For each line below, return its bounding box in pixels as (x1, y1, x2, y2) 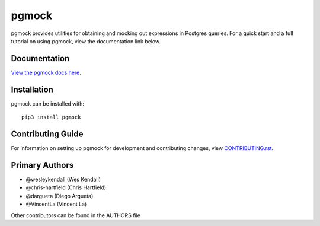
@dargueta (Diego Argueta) (25, 192, 94, 199)
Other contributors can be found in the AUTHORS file (11, 211, 140, 219)
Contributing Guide (11, 129, 84, 139)
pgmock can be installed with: (11, 100, 85, 107)
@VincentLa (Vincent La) (25, 200, 87, 208)
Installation (11, 84, 53, 94)
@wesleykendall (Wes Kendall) (25, 176, 101, 183)
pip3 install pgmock (21, 114, 81, 121)
